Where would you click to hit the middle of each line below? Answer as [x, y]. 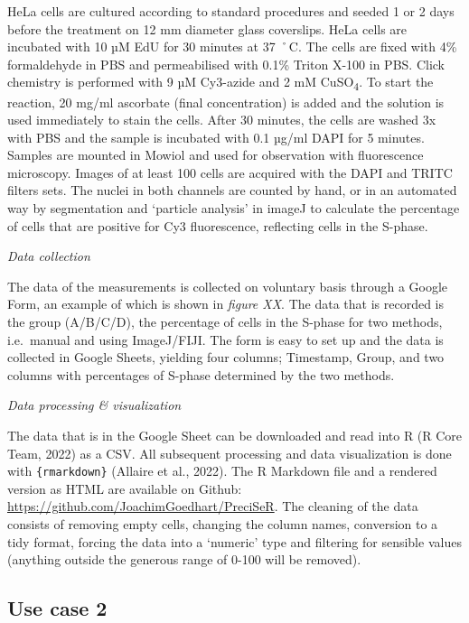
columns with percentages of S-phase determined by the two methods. [201, 374]
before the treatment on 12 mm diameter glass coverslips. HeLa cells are [207, 28]
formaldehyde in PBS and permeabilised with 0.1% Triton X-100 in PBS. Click [226, 64]
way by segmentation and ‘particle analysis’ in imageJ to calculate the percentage [234, 208]
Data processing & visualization [94, 405]
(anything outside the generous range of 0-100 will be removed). [184, 559]
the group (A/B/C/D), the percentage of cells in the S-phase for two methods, [225, 322]
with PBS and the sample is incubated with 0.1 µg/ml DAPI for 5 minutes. [216, 137]
